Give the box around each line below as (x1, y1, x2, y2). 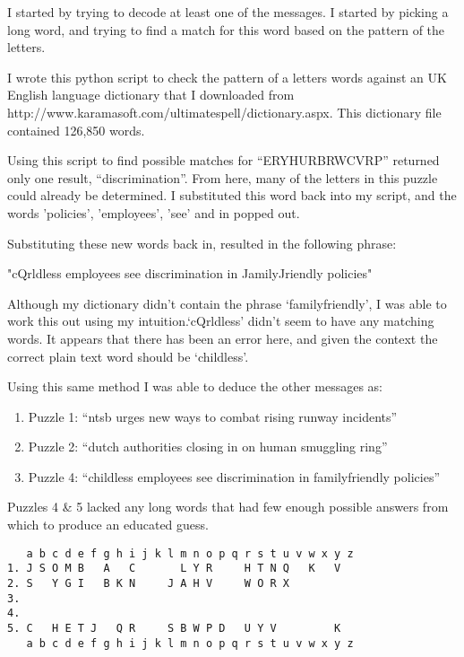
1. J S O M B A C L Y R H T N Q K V (7, 562, 341, 575)
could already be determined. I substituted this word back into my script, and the (7, 186, 457, 205)
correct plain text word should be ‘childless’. (7, 346, 249, 365)
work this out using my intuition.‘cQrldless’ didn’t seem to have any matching (7, 311, 434, 330)
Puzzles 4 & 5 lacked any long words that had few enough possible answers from (7, 497, 449, 516)
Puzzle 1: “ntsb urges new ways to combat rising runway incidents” (28, 407, 398, 425)
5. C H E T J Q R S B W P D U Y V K (7, 621, 341, 635)
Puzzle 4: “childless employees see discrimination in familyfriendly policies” (28, 467, 441, 486)
